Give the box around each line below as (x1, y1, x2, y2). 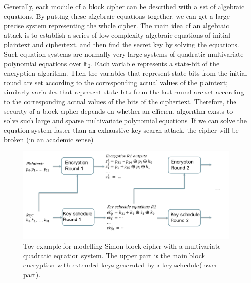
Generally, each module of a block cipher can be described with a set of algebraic (4, 1, 245, 11)
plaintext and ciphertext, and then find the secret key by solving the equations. (4, 39, 239, 49)
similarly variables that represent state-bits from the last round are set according (4, 87, 244, 97)
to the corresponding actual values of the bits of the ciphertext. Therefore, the (4, 96, 236, 106)
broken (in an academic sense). (4, 134, 95, 144)
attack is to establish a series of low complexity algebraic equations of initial (4, 30, 230, 40)
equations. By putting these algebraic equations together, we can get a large (4, 11, 230, 21)
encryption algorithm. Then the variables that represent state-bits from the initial (4, 68, 247, 78)
